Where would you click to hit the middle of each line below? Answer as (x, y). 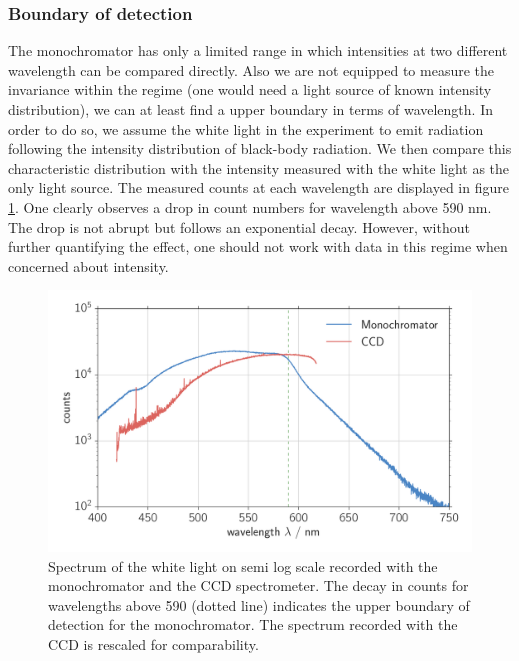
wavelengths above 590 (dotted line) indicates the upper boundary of (259, 604)
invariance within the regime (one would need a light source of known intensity (250, 89)
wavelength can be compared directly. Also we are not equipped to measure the (251, 69)
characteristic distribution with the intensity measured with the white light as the (259, 167)
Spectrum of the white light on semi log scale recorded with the (243, 565)
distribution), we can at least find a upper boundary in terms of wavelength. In (250, 109)
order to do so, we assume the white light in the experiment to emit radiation (246, 128)
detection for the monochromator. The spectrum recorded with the (253, 624)
